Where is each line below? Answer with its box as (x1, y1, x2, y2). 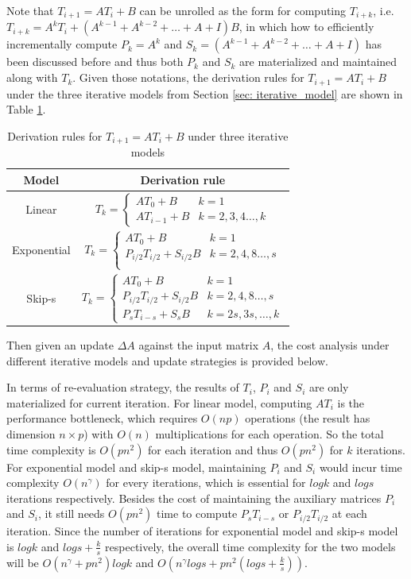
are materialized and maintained (239, 53, 397, 70)
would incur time (319, 458, 402, 475)
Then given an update (6, 337, 114, 353)
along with (6, 69, 58, 86)
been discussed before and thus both (6, 53, 184, 70)
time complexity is (6, 441, 96, 457)
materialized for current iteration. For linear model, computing (6, 394, 312, 411)
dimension (6, 426, 56, 442)
